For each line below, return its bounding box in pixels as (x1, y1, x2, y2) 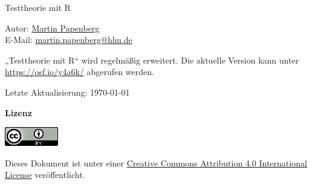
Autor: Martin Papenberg (5, 21, 100, 34)
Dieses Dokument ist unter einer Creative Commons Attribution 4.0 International (5, 156, 307, 169)
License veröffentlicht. (5, 168, 85, 181)
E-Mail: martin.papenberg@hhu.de (5, 33, 132, 46)
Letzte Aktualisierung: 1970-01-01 (5, 85, 130, 98)
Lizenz (5, 106, 32, 119)
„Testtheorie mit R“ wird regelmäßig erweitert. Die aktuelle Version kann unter (5, 53, 299, 66)
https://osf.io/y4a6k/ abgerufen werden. (5, 65, 154, 78)
